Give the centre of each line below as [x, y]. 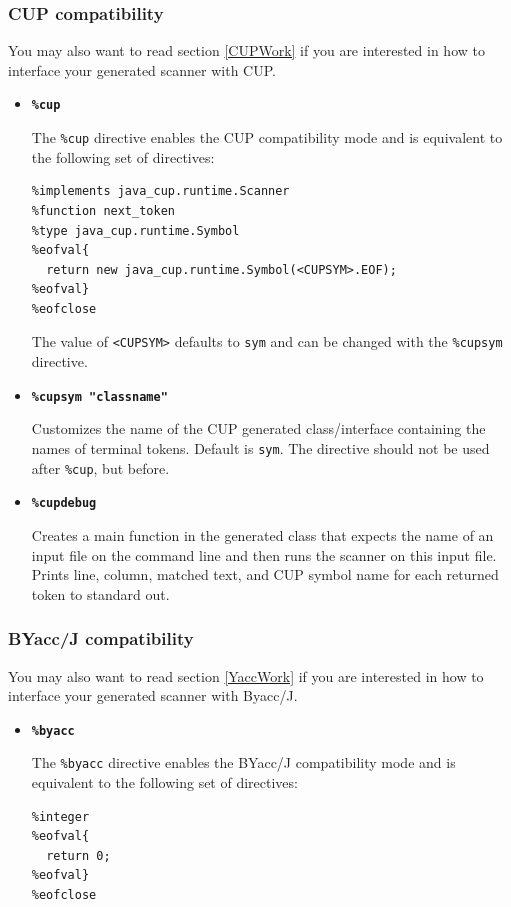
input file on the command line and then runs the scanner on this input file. [264, 554]
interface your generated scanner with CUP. [142, 69]
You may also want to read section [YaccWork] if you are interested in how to [246, 675]
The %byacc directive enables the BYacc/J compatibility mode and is [243, 762]
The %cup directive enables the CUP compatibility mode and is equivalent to [267, 137]
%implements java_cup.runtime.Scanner [160, 191]
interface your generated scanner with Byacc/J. [153, 695]
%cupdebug [64, 503]
